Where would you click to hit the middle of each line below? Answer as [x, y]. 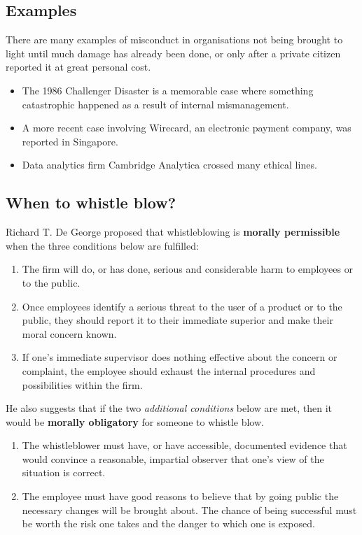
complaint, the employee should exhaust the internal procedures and [169, 370]
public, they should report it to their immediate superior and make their [177, 320]
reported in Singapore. [70, 141]
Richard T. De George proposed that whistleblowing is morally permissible [173, 232]
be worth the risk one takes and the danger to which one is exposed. [168, 523]
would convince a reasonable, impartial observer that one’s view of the [173, 458]
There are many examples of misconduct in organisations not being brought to [174, 40]
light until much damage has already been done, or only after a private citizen [173, 53]
